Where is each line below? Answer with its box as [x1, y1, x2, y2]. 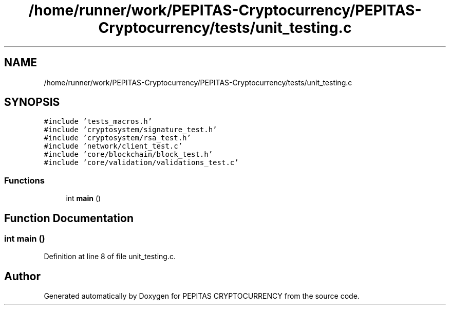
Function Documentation [4, 211, 134, 225]
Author [4, 269, 41, 283]
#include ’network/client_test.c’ [44, 142, 183, 151]
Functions [4, 175, 45, 186]
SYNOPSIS [4, 96, 60, 109]
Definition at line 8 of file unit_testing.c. [44, 252, 176, 261]
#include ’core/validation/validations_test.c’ [44, 158, 239, 167]
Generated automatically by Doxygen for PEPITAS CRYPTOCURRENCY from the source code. [44, 292, 360, 301]
